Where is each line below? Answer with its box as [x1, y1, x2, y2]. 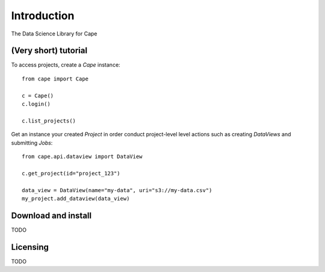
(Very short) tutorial [11, 46, 87, 56]
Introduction [11, 9, 75, 22]
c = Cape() [22, 92, 54, 99]
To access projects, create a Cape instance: [11, 61, 120, 68]
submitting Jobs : [11, 139, 53, 147]
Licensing [11, 242, 49, 252]
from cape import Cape [22, 75, 89, 82]
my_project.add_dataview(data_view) [22, 195, 130, 202]
